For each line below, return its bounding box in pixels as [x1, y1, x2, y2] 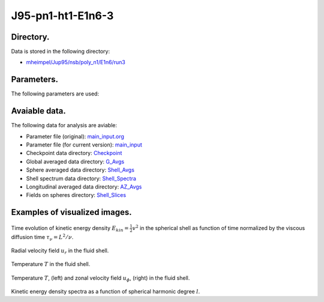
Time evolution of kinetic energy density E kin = [11, 224, 129, 233]
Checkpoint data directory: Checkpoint [26, 149, 122, 157]
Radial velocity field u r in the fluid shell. [11, 247, 109, 255]
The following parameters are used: [11, 90, 99, 97]
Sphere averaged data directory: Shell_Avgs [26, 166, 135, 174]
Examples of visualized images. [11, 207, 132, 217]
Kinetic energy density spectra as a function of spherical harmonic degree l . [11, 288, 200, 295]
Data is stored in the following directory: [11, 48, 110, 55]
